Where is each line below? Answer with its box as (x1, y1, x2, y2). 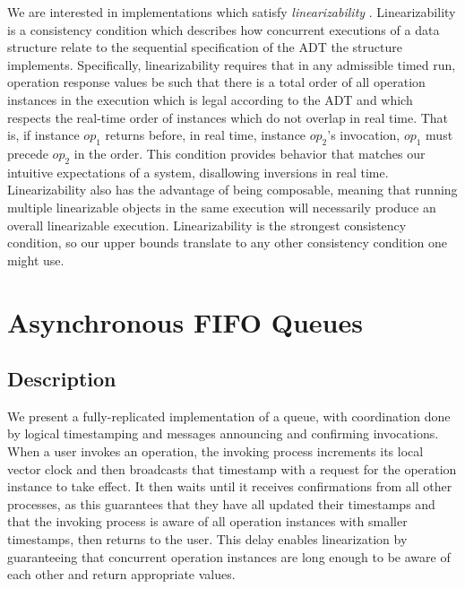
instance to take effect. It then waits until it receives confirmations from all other (7, 477, 452, 496)
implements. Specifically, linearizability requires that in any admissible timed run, (7, 55, 456, 74)
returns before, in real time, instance (105, 126, 306, 144)
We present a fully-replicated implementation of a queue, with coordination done (7, 406, 451, 425)
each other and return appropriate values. (7, 565, 236, 584)
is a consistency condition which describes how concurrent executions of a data (7, 20, 440, 39)
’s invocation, (327, 126, 400, 144)
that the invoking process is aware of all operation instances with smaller (7, 512, 408, 531)
